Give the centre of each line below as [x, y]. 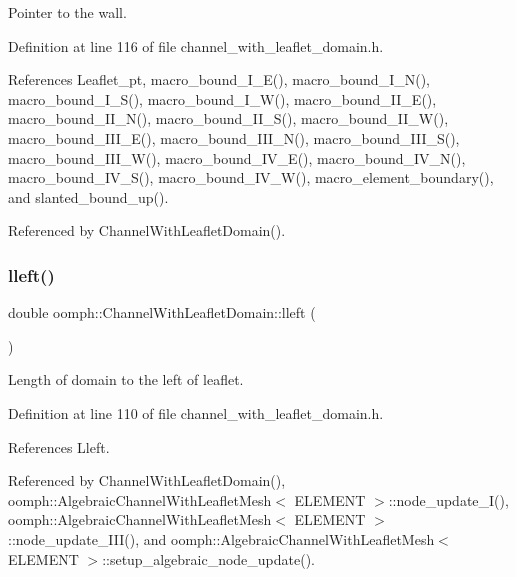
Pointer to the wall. [67, 12]
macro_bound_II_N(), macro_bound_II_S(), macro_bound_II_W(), [228, 118]
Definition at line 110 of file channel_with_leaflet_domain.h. [196, 412]
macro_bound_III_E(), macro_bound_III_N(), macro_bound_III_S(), [234, 137]
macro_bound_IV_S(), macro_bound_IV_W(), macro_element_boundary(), [251, 177]
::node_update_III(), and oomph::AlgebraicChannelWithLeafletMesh [221, 538]
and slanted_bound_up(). [88, 196]
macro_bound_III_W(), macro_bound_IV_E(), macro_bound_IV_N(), [237, 157]
